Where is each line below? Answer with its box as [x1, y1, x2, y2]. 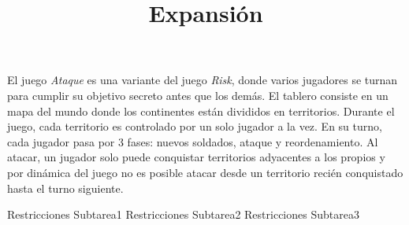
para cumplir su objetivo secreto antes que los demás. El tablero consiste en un [7, 87, 389, 103]
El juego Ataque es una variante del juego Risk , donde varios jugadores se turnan [7, 72, 398, 88]
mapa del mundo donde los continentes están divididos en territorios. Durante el [7, 102, 395, 119]
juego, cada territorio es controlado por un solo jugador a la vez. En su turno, [7, 118, 382, 135]
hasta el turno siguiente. [7, 179, 124, 196]
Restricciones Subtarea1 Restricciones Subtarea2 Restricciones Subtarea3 [7, 206, 359, 223]
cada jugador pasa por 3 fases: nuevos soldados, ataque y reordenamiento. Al [7, 133, 378, 149]
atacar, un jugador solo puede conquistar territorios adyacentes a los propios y [7, 149, 385, 165]
